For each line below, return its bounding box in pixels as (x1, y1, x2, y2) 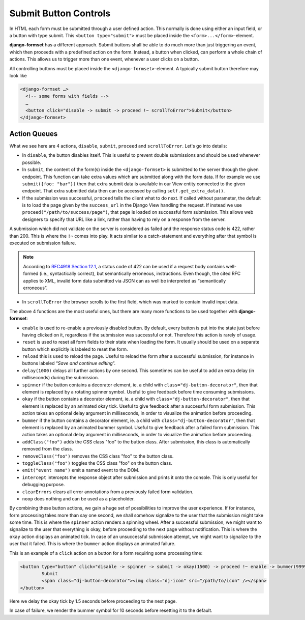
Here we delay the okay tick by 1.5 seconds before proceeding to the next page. (9, 598, 177, 604)
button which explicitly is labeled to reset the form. (22, 346, 128, 352)
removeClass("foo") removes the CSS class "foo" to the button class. (22, 453, 174, 459)
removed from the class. (22, 446, 73, 452)
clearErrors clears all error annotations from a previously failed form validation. (22, 489, 194, 495)
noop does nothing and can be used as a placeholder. (22, 495, 135, 501)
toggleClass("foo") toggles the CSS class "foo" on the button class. (22, 460, 173, 466)
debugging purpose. (22, 482, 65, 488)
